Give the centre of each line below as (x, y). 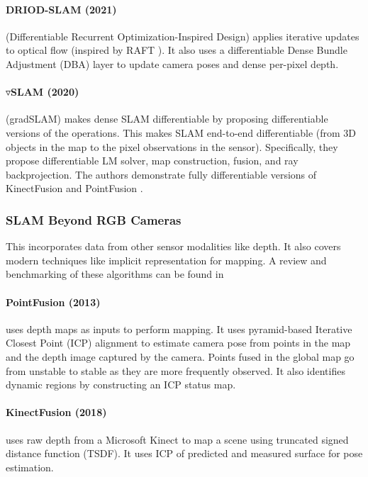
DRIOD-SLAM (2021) (61, 9)
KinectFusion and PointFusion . (74, 188)
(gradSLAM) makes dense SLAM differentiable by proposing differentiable (167, 119)
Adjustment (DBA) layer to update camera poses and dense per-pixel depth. (172, 63)
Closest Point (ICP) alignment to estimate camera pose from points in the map (178, 343)
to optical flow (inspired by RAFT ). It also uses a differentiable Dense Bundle (177, 50)
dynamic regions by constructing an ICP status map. (121, 385)
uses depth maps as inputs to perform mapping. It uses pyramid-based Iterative (179, 329)
